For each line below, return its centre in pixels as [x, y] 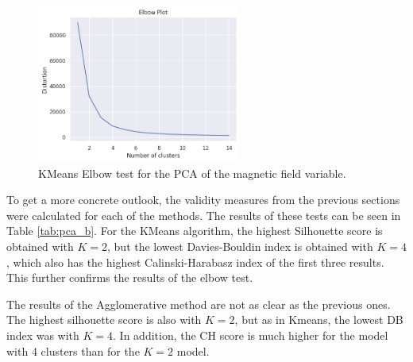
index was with [43, 335]
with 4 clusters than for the [73, 350]
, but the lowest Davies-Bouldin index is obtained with [240, 246]
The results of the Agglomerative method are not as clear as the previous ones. [199, 304]
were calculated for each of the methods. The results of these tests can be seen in [204, 215]
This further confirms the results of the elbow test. [130, 277]
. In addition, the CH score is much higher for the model [251, 335]
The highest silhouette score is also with [104, 320]
